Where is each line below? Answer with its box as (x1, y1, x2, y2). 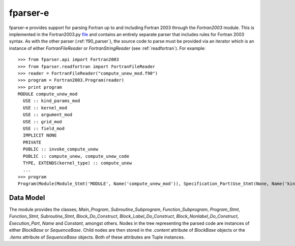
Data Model (9, 193, 45, 202)
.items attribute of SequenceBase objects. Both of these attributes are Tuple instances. (9, 234, 185, 240)
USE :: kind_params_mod (23, 98, 81, 104)
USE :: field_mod (23, 126, 65, 132)
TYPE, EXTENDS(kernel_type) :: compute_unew (23, 160, 132, 166)
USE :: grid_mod (23, 119, 62, 124)
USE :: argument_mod (23, 112, 73, 118)
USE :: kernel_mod (23, 105, 67, 110)
